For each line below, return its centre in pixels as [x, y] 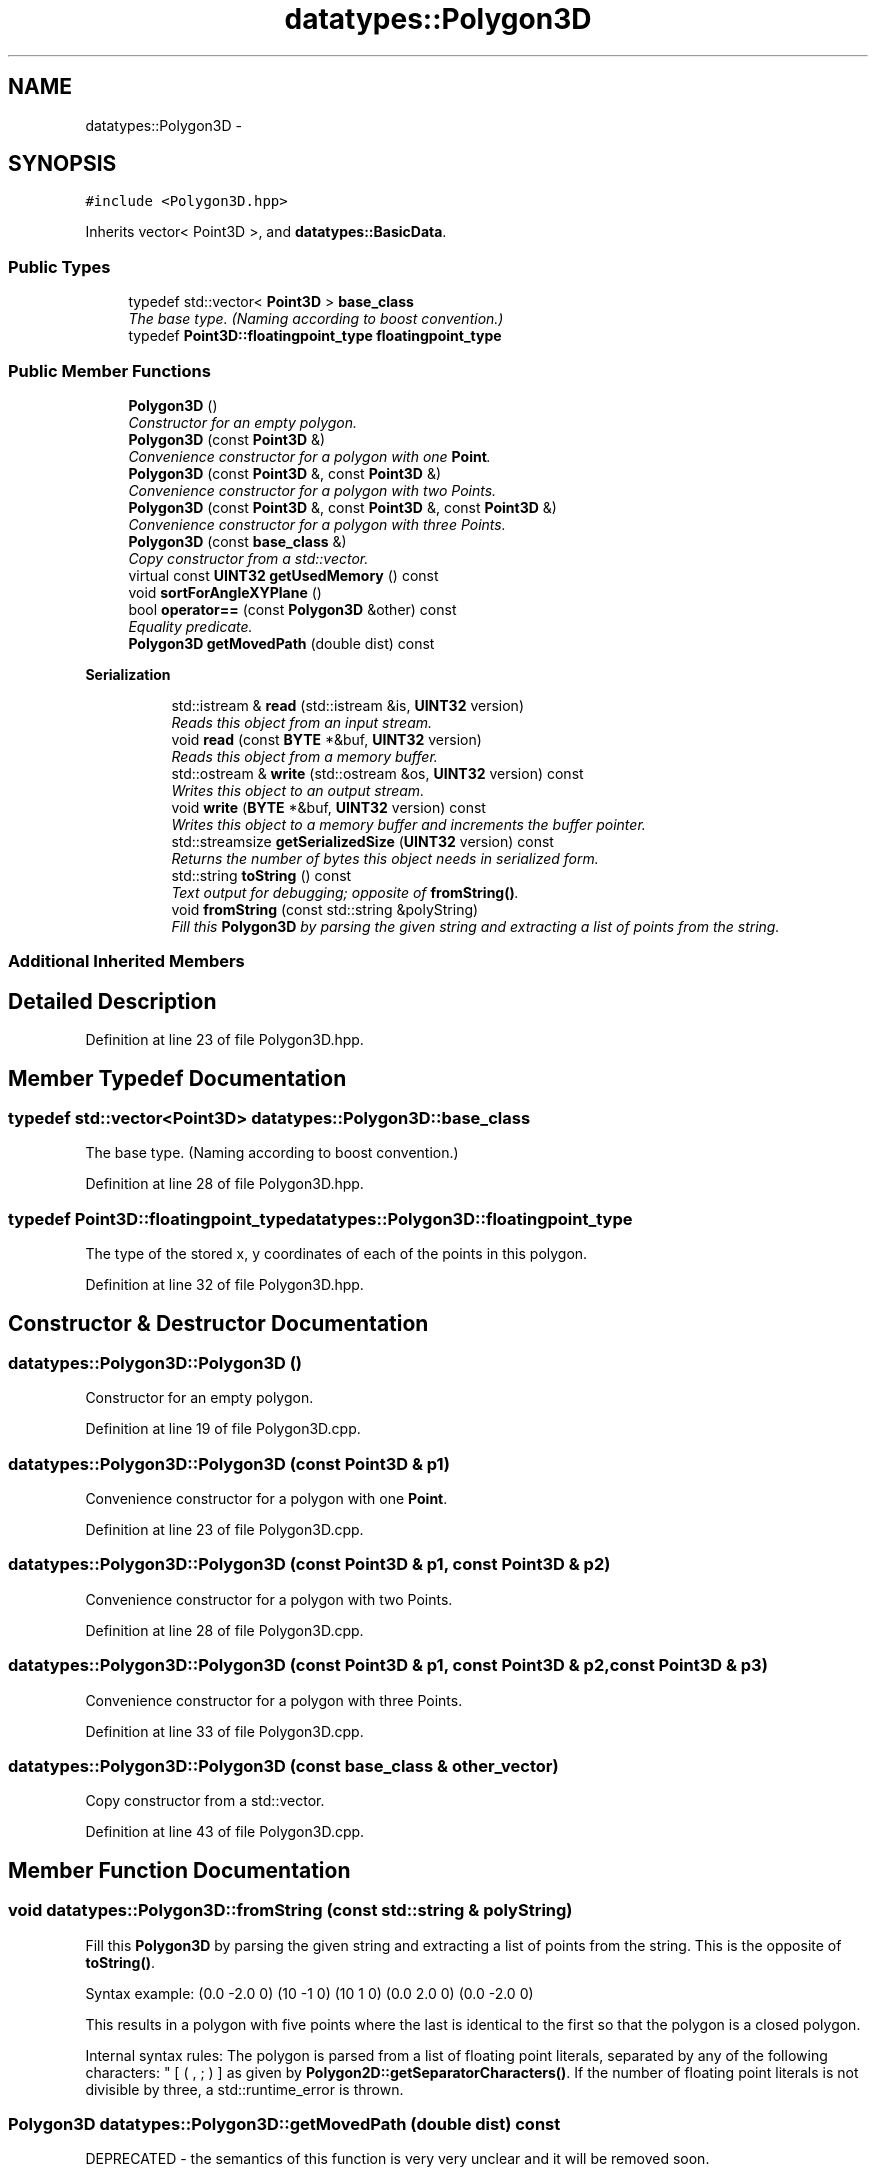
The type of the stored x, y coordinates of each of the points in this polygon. [336, 1254]
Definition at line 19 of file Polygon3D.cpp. [223, 1429]
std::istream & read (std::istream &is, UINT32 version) [348, 705]
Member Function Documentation [179, 1870]
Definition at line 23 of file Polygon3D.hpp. [224, 1040]
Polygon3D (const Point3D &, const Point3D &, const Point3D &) [342, 507]
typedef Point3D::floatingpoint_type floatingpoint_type [315, 336]
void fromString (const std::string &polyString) [325, 909]
